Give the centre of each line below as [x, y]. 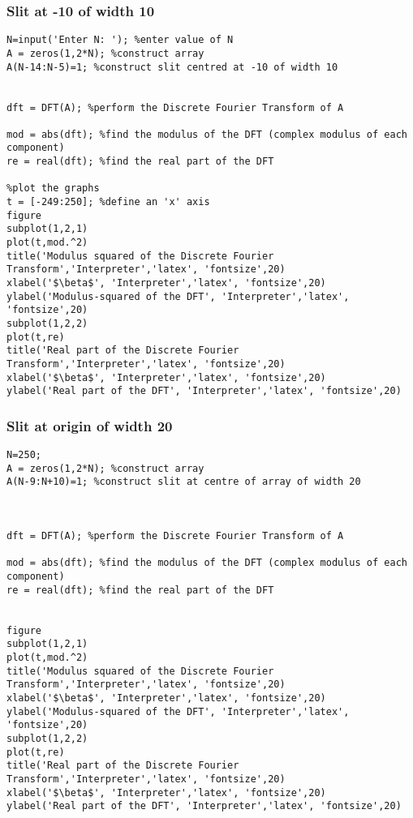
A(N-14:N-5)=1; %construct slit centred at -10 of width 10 [172, 67]
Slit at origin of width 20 [90, 425]
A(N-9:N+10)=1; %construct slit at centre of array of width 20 [184, 482]
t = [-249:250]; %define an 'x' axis [108, 202]
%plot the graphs [53, 188]
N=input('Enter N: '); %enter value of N [120, 40]
